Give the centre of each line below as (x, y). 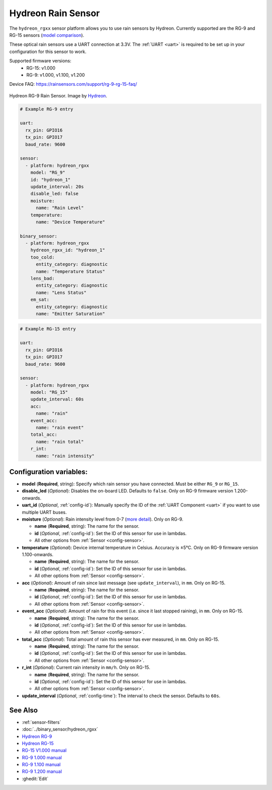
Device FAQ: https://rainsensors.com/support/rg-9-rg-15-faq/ (73, 84)
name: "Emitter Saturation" (71, 314)
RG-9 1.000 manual (42, 757)
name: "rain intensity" (65, 456)
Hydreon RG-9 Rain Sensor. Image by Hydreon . (58, 95)
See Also (23, 710)
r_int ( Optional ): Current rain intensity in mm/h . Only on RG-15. (86, 667)
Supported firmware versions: (40, 61)
